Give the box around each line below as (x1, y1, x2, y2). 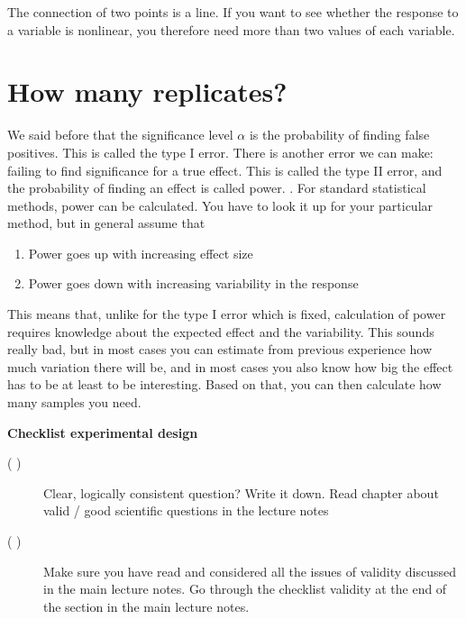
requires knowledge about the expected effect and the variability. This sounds (7, 322, 434, 341)
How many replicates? (7, 73, 288, 110)
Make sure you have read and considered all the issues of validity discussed (43, 561, 457, 580)
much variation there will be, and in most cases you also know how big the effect (7, 357, 453, 376)
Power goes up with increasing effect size (28, 243, 253, 262)
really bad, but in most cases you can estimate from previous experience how (7, 340, 433, 359)
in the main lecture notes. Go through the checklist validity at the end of (43, 579, 447, 598)
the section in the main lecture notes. (43, 596, 250, 615)
